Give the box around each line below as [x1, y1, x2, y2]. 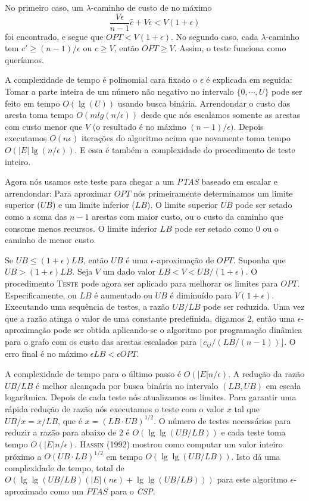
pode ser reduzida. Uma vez [203, 300, 305, 313]
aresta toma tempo [5, 108, 74, 121]
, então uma [251, 312, 295, 324]
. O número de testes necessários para [154, 414, 291, 427]
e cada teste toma [221, 426, 286, 438]
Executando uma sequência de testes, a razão [5, 300, 170, 313]
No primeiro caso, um [5, 1, 83, 13]
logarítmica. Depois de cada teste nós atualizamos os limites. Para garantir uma [5, 391, 296, 403]
